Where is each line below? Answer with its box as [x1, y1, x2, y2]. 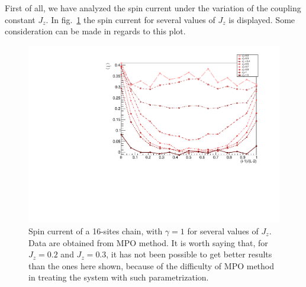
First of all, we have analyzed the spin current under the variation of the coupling [5, 2, 301, 14]
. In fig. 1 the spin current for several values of [46, 13, 215, 25]
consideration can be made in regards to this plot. [5, 25, 186, 37]
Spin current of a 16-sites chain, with [28, 225, 163, 237]
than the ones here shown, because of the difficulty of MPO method [28, 259, 275, 272]
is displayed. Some [228, 13, 295, 25]
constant [5, 13, 36, 25]
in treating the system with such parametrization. [28, 271, 209, 283]
